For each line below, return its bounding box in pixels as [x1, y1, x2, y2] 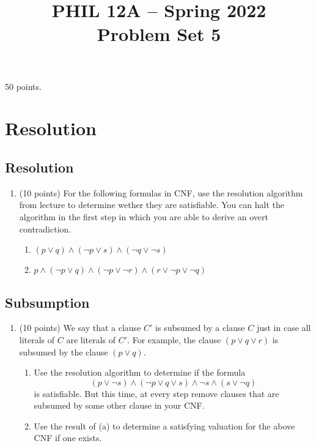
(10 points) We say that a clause [19, 321, 141, 334]
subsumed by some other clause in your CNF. [34, 399, 205, 412]
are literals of [66, 333, 116, 346]
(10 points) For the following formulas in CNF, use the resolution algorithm [19, 186, 303, 199]
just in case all [256, 321, 311, 334]
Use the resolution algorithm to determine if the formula [34, 366, 246, 379]
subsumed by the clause [19, 345, 108, 358]
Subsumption [5, 292, 90, 311]
